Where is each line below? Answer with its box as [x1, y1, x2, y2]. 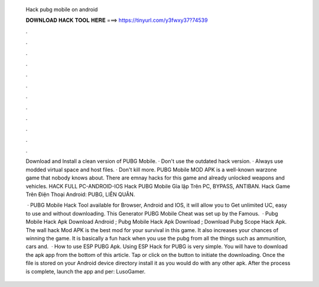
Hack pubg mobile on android [25, 6, 98, 13]
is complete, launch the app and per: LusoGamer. [25, 268, 146, 275]
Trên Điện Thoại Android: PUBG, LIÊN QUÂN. [25, 191, 135, 198]
